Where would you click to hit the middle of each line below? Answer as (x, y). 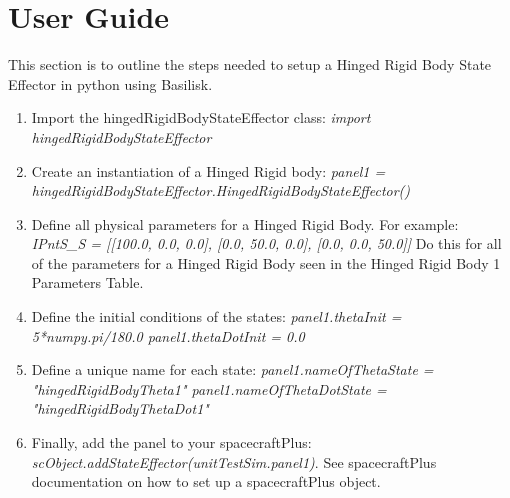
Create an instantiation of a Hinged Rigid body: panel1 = (208, 170)
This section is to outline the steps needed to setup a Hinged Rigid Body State (250, 64)
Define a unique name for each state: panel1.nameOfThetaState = (232, 369)
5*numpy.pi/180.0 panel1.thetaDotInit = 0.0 (168, 335)
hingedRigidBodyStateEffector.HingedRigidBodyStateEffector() (221, 190)
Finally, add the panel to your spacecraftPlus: (171, 442)
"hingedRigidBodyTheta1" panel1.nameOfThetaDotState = (209, 388)
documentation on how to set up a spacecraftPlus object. (206, 481)
